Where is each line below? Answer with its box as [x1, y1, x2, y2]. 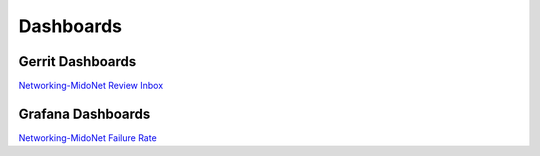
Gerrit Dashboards [18, 53, 137, 70]
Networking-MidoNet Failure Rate [18, 131, 157, 144]
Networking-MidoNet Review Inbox [18, 80, 164, 92]
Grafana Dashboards [18, 105, 151, 122]
